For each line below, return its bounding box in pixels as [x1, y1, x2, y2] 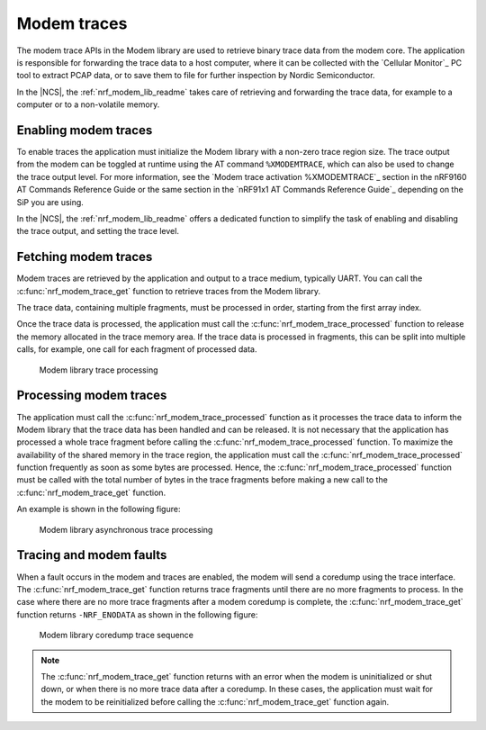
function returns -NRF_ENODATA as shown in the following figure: [16, 608, 258, 620]
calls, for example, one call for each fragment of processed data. [16, 344, 257, 355]
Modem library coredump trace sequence [39, 630, 193, 641]
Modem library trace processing [39, 365, 158, 375]
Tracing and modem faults [16, 547, 167, 563]
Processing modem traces [16, 388, 167, 403]
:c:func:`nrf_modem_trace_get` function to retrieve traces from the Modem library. [16, 285, 321, 296]
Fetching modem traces [16, 249, 153, 265]
